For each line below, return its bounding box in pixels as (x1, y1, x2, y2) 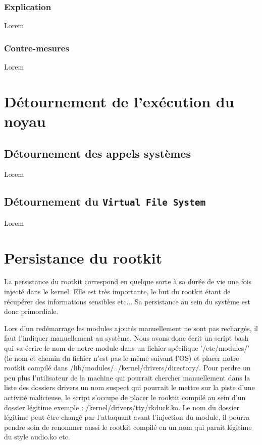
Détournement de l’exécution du (4, 91, 234, 111)
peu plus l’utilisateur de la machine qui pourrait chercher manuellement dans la (4, 372, 250, 383)
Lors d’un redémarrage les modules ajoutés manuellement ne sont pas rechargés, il (4, 323, 258, 333)
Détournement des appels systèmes (4, 145, 191, 161)
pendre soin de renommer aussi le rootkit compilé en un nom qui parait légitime (4, 421, 252, 432)
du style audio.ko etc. (4, 431, 70, 442)
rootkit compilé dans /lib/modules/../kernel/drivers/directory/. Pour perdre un (4, 362, 251, 373)
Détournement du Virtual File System (4, 194, 206, 209)
